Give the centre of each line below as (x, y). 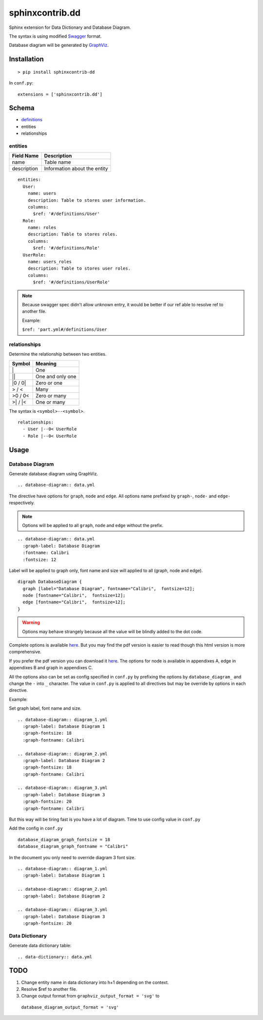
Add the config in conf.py (36, 829)
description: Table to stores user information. (87, 200)
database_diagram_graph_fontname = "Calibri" (73, 847)
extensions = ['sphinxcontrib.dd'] (60, 94)
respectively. (22, 503)
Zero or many (51, 396)
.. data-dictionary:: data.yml (55, 957)
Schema (22, 108)
